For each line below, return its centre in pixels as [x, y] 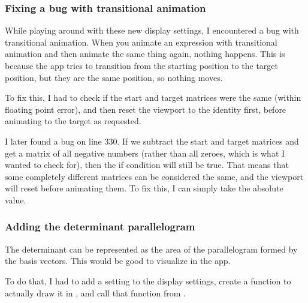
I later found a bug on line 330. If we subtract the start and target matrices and [152, 141]
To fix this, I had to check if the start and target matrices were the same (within [153, 97]
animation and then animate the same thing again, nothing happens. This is [145, 54]
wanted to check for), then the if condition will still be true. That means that [147, 165]
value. [16, 199]
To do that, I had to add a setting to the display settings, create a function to [148, 280]
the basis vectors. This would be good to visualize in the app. [118, 261]
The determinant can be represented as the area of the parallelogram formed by [151, 249]
